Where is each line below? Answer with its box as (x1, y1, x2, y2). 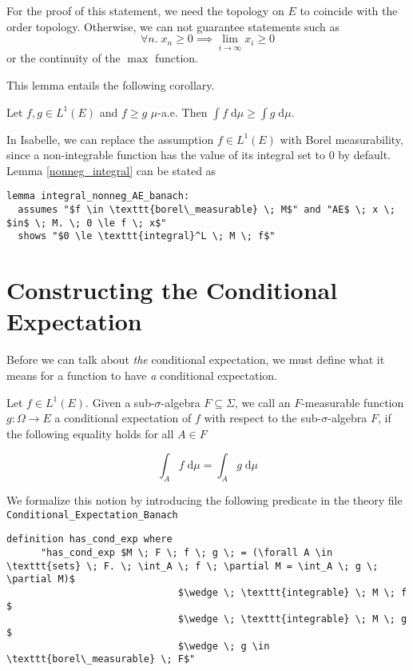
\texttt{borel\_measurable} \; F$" (6, 653, 196, 665)
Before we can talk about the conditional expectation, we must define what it (6, 351, 385, 368)
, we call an (234, 393, 291, 410)
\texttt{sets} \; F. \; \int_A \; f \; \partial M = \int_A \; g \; (6, 560, 379, 572)
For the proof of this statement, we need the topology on (6, 2, 284, 18)
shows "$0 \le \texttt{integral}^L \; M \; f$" (18, 230, 276, 242)
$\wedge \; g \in (177, 640, 270, 652)
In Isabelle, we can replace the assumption (6, 130, 214, 147)
